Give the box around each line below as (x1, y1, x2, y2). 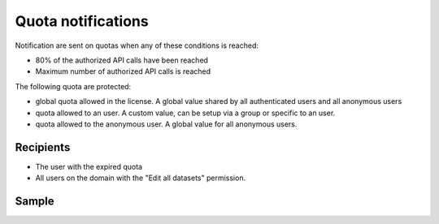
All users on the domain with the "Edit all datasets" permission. (35, 173, 246, 183)
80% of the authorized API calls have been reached (35, 55, 209, 65)
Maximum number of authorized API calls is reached (35, 67, 211, 76)
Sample (15, 195, 54, 208)
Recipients (15, 140, 71, 154)
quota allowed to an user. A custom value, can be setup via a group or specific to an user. (35, 108, 336, 118)
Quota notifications (15, 12, 150, 30)
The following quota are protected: (15, 81, 132, 91)
